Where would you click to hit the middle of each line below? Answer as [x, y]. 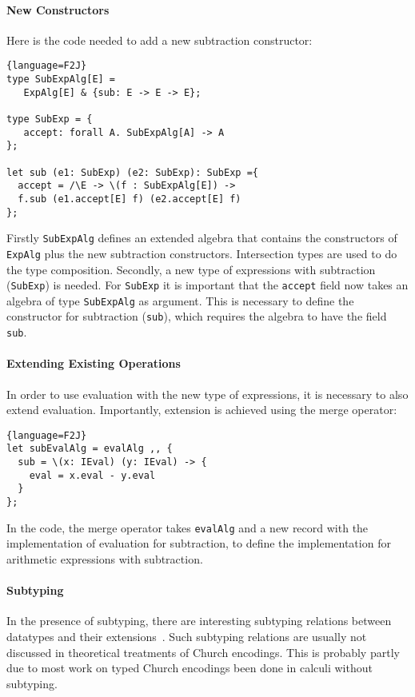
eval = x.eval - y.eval [92, 475]
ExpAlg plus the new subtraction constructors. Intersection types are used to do [202, 253]
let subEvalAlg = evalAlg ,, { [90, 449]
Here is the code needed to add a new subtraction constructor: [160, 40]
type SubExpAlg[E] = [61, 80]
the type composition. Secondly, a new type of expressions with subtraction [191, 269]
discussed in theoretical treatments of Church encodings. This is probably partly [203, 652]
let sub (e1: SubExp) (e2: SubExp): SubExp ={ [132, 172]
